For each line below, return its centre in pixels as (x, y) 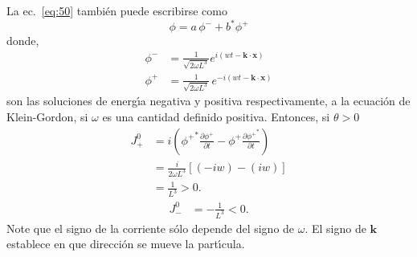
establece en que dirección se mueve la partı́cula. (126, 244)
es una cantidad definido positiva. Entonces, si (216, 116)
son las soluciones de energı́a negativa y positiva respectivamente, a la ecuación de (208, 101)
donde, (23, 41)
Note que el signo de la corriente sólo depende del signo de (151, 228)
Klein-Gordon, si (47, 116)
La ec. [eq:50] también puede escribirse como (117, 10)
